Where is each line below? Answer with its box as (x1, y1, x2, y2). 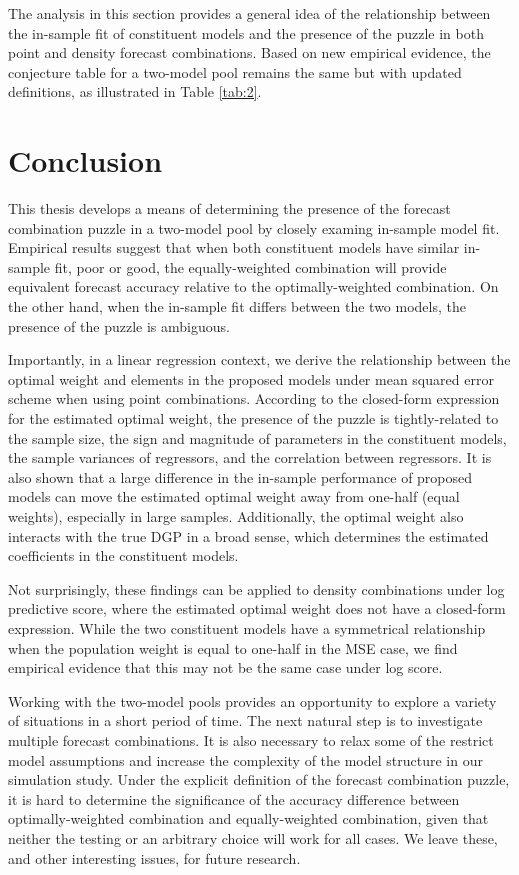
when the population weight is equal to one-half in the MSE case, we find (8, 637, 458, 658)
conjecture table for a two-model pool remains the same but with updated (8, 61, 462, 82)
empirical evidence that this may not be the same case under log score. (8, 657, 443, 678)
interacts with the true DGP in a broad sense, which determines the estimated (8, 525, 489, 546)
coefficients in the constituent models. (8, 545, 239, 566)
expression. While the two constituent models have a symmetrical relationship (8, 617, 486, 638)
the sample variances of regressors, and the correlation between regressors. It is (8, 447, 492, 468)
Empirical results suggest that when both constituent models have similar (8, 237, 460, 258)
